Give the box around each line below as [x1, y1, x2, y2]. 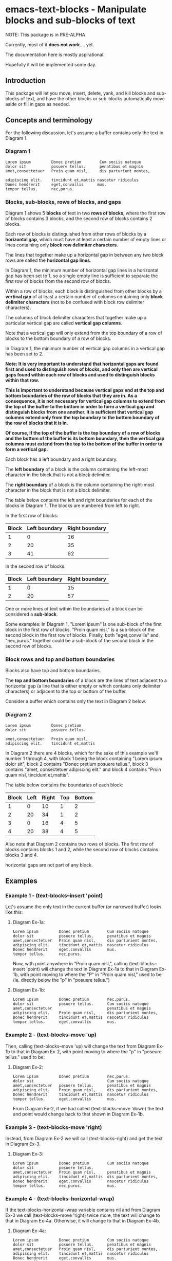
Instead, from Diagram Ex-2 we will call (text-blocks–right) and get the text [5, 1136, 163, 1142]
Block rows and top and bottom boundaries [5, 656, 115, 663]
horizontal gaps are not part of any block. [5, 861, 93, 868]
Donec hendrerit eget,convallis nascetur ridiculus [12, 1179, 149, 1184]
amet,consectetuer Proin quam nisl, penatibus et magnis [12, 1170, 151, 1175]
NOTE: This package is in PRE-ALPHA [5, 31, 86, 38]
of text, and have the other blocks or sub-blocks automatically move [20, 95, 165, 101]
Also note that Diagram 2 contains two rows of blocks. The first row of [5, 841, 154, 847]
